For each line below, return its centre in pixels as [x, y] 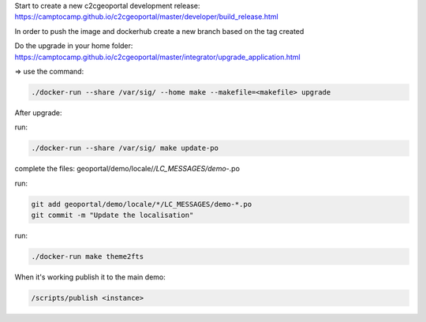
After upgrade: [38, 112]
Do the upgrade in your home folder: [74, 46]
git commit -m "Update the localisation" [112, 215]
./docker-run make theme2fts [88, 257]
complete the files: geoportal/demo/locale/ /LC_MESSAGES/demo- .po [127, 169]
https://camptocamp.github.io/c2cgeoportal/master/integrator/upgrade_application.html [157, 57]
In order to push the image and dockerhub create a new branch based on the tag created [159, 31]
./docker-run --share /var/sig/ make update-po [125, 148]
